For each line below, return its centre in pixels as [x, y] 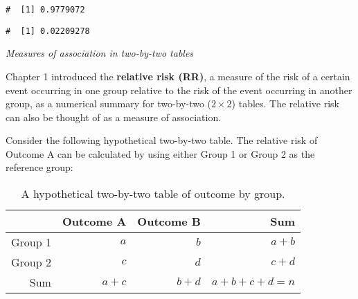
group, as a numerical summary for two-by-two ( [109, 103]
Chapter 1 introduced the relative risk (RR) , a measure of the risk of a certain [178, 76]
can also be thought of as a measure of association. [114, 117]
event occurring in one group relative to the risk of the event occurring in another [179, 90]
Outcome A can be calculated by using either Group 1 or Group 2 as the [160, 153]
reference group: [39, 167]
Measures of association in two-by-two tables [100, 53]
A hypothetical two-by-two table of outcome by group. [153, 194]
